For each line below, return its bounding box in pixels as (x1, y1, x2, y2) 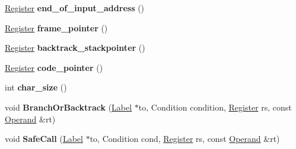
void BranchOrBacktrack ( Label (5, 101, 132, 113)
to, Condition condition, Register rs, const (138, 101, 292, 113)
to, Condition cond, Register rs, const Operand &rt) (90, 132, 280, 145)
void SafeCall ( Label (5, 132, 83, 145)
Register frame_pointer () (5, 21, 108, 34)
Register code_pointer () (5, 61, 103, 73)
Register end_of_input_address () (5, 2, 145, 14)
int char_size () (5, 81, 67, 93)
